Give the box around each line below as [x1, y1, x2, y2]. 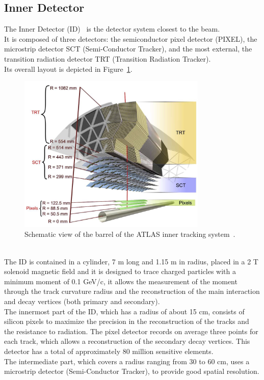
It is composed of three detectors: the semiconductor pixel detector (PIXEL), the [4, 33, 257, 44]
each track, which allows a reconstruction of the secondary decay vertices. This [4, 336, 250, 346]
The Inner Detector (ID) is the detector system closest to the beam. [4, 23, 220, 34]
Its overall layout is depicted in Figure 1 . [4, 63, 133, 74]
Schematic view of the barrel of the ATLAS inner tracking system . [24, 229, 235, 239]
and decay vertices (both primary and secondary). [4, 296, 160, 306]
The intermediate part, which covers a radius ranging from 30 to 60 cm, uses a [4, 356, 250, 366]
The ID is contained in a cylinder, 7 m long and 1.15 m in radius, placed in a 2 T [4, 256, 258, 266]
